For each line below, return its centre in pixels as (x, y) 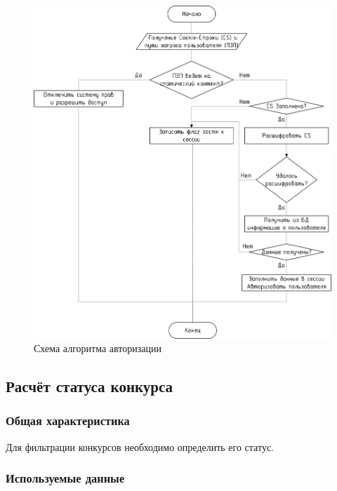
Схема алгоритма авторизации (98, 348)
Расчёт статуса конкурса (90, 386)
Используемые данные (65, 478)
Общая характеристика (68, 421)
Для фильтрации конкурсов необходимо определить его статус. (140, 446)
